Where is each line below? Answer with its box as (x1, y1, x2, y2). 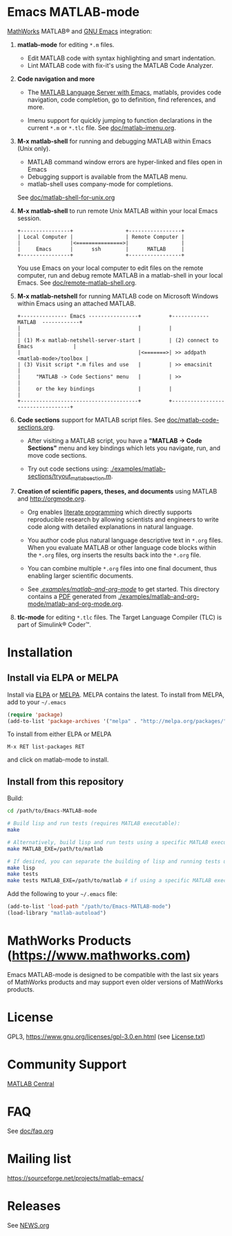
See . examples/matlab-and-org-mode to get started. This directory (27, 584, 220, 593)
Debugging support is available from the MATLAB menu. (27, 172, 188, 181)
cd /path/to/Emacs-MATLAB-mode (7, 807, 97, 814)
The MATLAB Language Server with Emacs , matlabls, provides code (27, 88, 222, 96)
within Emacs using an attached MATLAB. (17, 299, 136, 307)
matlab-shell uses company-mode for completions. (27, 179, 173, 188)
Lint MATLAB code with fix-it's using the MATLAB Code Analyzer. (27, 61, 214, 69)
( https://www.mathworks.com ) (7, 948, 191, 963)
